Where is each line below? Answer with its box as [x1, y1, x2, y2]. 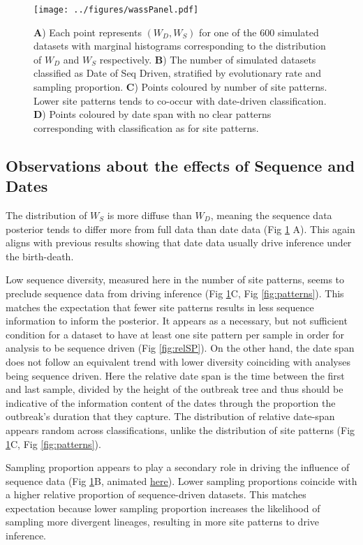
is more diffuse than [107, 208, 192, 222]
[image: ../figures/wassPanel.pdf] [34, 5, 199, 15]
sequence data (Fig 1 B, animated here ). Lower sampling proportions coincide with [6, 473, 357, 488]
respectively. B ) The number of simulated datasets [99, 52, 316, 66]
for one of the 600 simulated [199, 24, 319, 39]
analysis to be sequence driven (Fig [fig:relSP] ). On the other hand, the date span [6, 341, 355, 355]
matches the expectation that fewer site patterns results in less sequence [6, 299, 314, 314]
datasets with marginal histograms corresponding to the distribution [34, 38, 326, 53]
